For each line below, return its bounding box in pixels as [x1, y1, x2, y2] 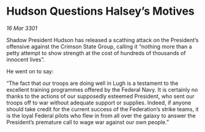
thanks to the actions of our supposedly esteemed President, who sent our [6, 92, 195, 100]
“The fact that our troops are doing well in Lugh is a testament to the [6, 79, 179, 87]
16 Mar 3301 [6, 24, 38, 32]
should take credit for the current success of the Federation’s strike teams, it [6, 105, 199, 112]
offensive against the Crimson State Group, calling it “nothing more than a [6, 43, 192, 50]
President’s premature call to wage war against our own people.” [6, 118, 170, 126]
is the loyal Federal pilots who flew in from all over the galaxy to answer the [6, 112, 196, 119]
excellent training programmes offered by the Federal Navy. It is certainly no [6, 86, 198, 93]
